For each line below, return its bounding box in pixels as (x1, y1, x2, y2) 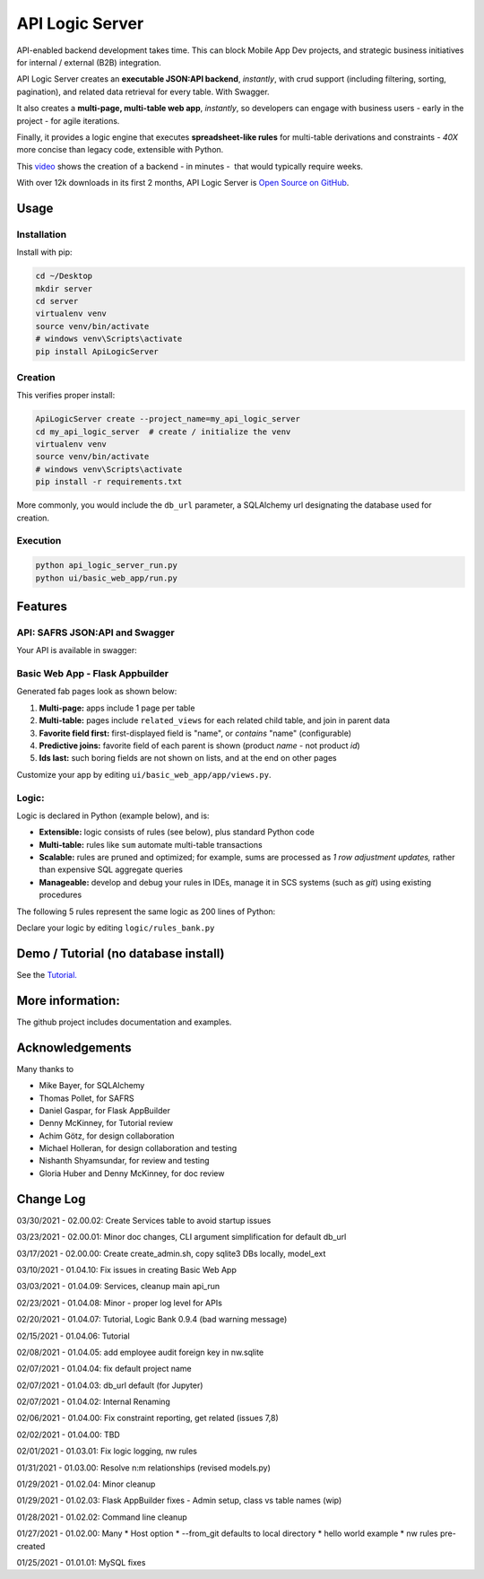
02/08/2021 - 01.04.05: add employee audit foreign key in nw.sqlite (16, 1347, 264, 1357)
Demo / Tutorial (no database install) (16, 946, 225, 961)
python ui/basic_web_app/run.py (35, 572, 178, 583)
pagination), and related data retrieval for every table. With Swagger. (16, 86, 270, 97)
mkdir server (35, 284, 93, 293)
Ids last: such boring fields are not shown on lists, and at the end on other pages (39, 753, 337, 763)
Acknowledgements (16, 1040, 132, 1055)
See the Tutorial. (16, 969, 78, 980)
